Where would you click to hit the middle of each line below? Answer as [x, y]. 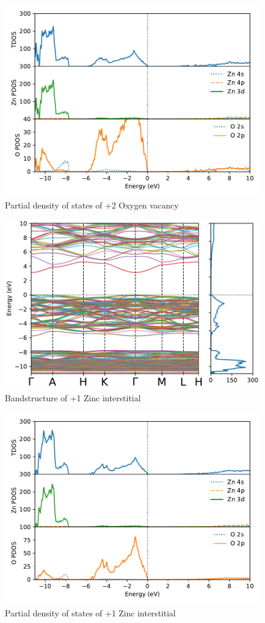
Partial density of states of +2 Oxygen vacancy [92, 205]
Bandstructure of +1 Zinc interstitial [73, 398]
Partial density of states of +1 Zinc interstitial [90, 612]
